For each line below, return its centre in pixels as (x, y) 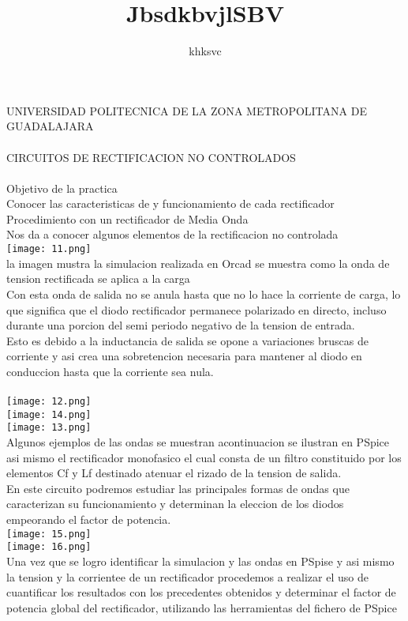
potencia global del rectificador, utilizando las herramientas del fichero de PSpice (202, 607)
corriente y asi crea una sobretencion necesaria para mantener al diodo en (184, 356)
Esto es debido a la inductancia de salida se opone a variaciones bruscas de (187, 340)
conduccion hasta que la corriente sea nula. (110, 371)
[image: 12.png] (49, 402)
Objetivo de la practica (62, 188)
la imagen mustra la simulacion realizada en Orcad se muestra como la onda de (198, 263)
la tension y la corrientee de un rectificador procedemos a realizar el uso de (187, 576)
